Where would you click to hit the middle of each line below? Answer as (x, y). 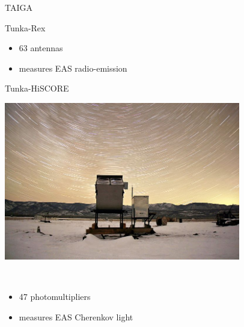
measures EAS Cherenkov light (76, 316)
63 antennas (41, 48)
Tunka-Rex (25, 27)
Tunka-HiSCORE (37, 88)
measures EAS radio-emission (73, 68)
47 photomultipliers (55, 297)
